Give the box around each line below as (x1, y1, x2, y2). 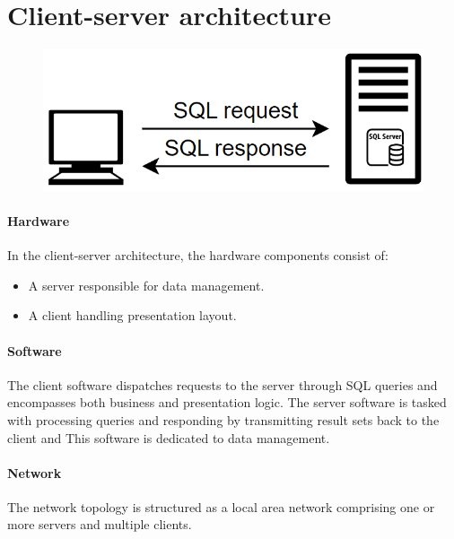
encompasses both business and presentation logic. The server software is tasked (7, 393, 447, 412)
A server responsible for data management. (28, 275, 265, 294)
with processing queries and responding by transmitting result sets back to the (7, 410, 440, 429)
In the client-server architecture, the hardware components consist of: (7, 246, 389, 265)
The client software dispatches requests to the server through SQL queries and (7, 375, 438, 394)
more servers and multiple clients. (7, 515, 192, 534)
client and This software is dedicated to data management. (7, 428, 330, 447)
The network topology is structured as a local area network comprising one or (7, 497, 435, 516)
